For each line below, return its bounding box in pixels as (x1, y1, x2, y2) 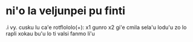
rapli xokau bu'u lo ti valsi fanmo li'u (5, 30, 95, 37)
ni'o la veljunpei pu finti (5, 4, 125, 18)
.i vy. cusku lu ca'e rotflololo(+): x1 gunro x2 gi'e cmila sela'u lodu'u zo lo (5, 24, 187, 31)
